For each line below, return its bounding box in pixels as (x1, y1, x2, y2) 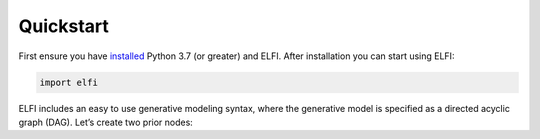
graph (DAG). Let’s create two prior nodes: (18, 116, 194, 128)
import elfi (39, 76, 99, 88)
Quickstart (18, 15, 110, 37)
